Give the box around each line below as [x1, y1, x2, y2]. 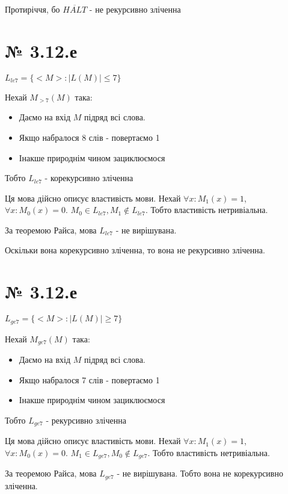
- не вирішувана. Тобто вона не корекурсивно [117, 467, 283, 480]
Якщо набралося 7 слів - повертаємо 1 [19, 373, 160, 386]
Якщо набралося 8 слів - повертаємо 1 [19, 131, 160, 143]
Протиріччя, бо [5, 3, 60, 15]
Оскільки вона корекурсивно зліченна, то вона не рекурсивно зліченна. [5, 244, 265, 256]
